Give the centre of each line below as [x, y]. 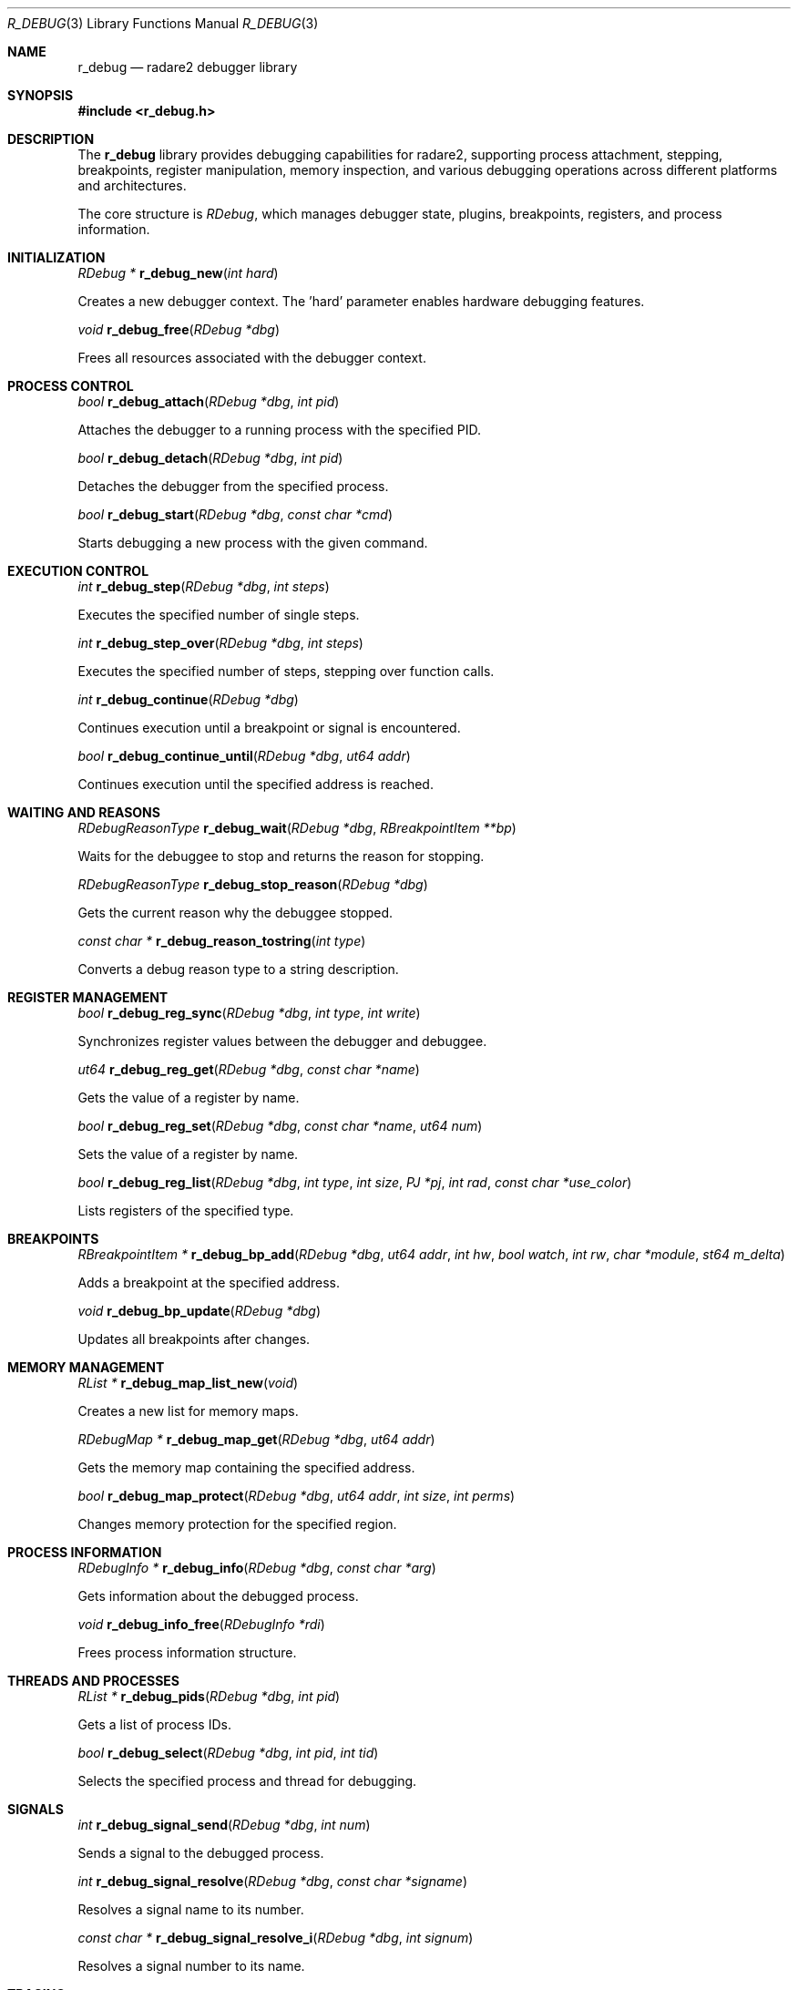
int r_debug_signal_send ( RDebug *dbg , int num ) [224, 1825]
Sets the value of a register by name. [188, 1154]
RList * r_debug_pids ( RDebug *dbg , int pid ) [209, 1696]
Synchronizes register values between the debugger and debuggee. [282, 1041]
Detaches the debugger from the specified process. [233, 486]
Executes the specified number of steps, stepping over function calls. [286, 671]
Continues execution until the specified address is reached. [256, 784]
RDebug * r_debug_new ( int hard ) [178, 273]
